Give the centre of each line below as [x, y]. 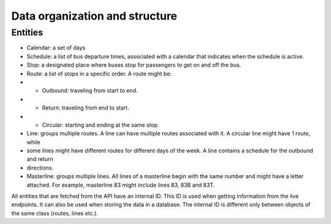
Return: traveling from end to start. [86, 108]
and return [40, 159]
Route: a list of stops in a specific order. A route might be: [99, 73]
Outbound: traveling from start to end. [90, 91]
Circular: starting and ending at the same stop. [101, 125]
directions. [40, 168]
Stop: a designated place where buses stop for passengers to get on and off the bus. [134, 65]
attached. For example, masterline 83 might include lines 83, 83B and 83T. [121, 185]
